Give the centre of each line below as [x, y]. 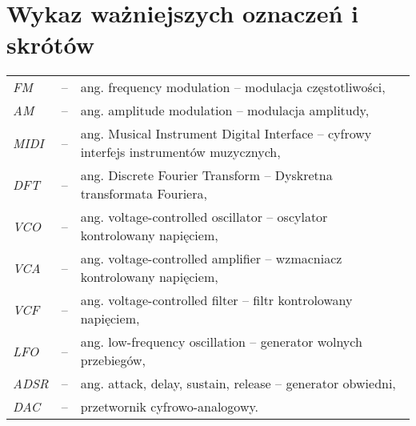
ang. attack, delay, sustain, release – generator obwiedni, [238, 384]
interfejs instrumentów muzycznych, [180, 152]
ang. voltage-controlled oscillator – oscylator [204, 217]
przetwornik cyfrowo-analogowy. [170, 407]
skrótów [51, 44]
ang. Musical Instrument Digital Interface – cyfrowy [226, 134]
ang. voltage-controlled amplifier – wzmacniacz [211, 259]
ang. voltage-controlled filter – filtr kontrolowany [216, 300]
